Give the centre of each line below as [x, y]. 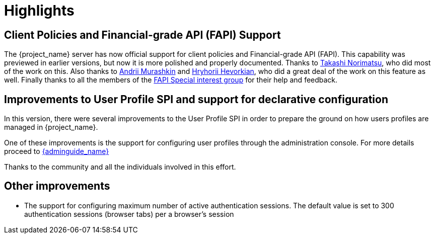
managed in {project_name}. [51, 127]
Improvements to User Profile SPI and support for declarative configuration [196, 99]
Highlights [39, 11]
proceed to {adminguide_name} [57, 151]
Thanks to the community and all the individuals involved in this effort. [120, 167]
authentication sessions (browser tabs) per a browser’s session [129, 214]
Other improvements [57, 186]
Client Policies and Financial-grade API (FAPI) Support [142, 35]
